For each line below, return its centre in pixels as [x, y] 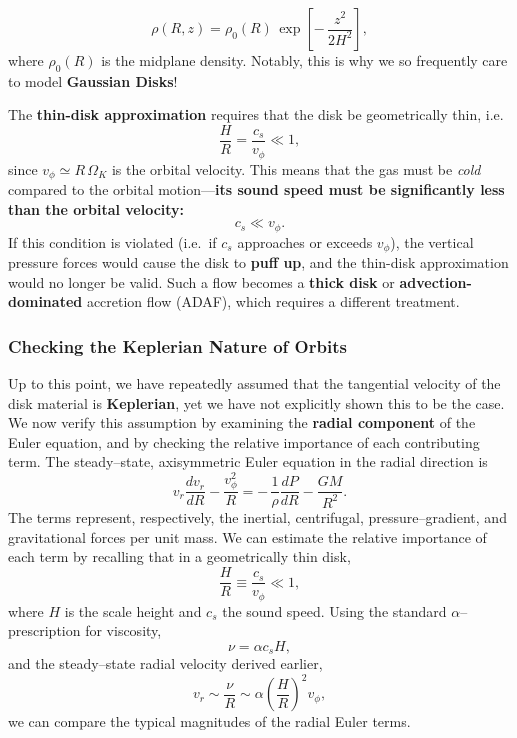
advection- [435, 281]
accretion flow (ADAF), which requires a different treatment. [273, 301]
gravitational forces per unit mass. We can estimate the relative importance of [247, 536]
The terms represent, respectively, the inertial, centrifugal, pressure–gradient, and [257, 517]
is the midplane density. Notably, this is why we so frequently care [304, 60]
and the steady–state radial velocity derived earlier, [165, 663]
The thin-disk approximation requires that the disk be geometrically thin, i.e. [256, 114]
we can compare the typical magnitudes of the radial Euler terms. [209, 721]
